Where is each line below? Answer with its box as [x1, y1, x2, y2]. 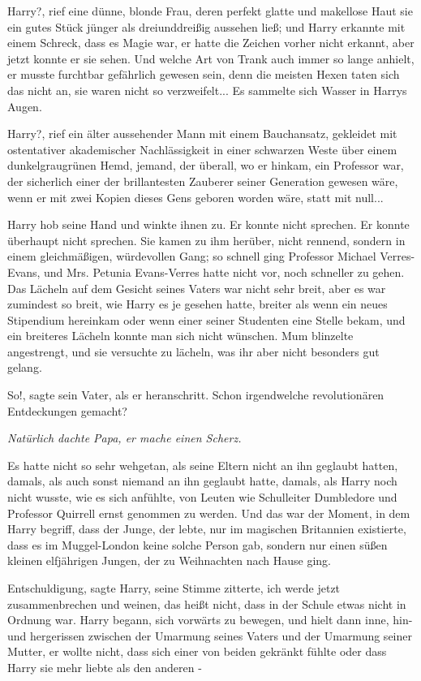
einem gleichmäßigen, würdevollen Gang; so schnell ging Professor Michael [7, 248, 376, 265]
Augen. [7, 97, 42, 114]
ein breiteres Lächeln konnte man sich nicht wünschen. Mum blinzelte [7, 327, 354, 344]
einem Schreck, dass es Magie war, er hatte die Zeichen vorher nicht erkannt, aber [7, 34, 415, 51]
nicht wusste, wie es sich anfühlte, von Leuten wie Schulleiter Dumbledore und [7, 489, 397, 506]
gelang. [7, 359, 42, 376]
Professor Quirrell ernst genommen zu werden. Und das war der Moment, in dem [7, 504, 410, 521]
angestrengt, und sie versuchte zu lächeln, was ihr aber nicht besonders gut [7, 343, 380, 360]
